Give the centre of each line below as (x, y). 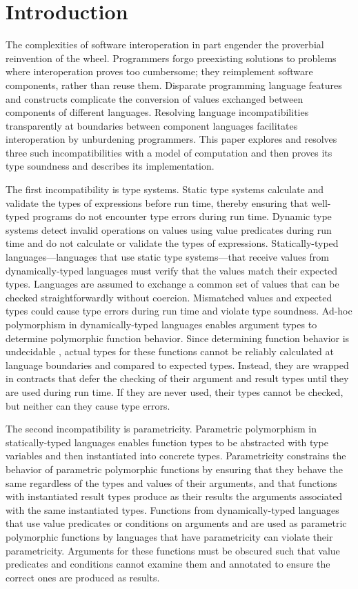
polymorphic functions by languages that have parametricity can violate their (169, 536)
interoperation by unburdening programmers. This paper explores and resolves (171, 139)
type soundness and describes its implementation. (110, 166)
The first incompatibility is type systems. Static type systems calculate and (165, 189)
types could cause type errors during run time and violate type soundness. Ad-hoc (179, 311)
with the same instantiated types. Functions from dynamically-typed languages (172, 509)
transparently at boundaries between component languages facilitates (152, 125)
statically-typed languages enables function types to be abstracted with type (167, 442)
